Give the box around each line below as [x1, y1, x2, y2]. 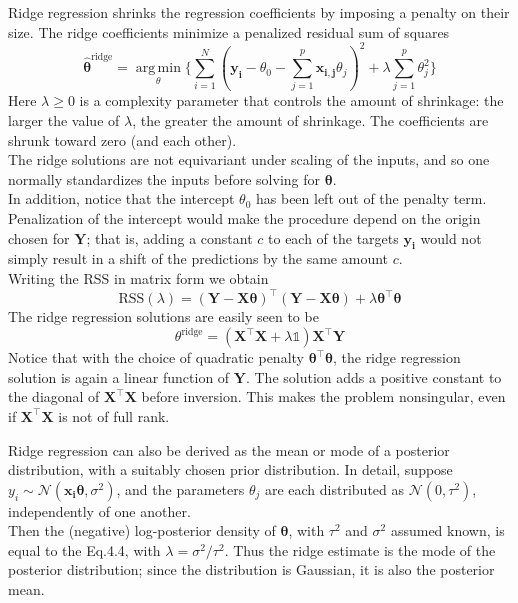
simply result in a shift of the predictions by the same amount [8, 248, 389, 269]
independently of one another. [8, 500, 191, 521]
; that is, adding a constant [86, 227, 253, 248]
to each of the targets [268, 227, 399, 248]
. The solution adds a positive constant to [245, 366, 502, 387]
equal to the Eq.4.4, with [8, 539, 161, 560]
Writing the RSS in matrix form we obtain [8, 267, 269, 288]
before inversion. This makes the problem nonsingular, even [141, 386, 506, 407]
